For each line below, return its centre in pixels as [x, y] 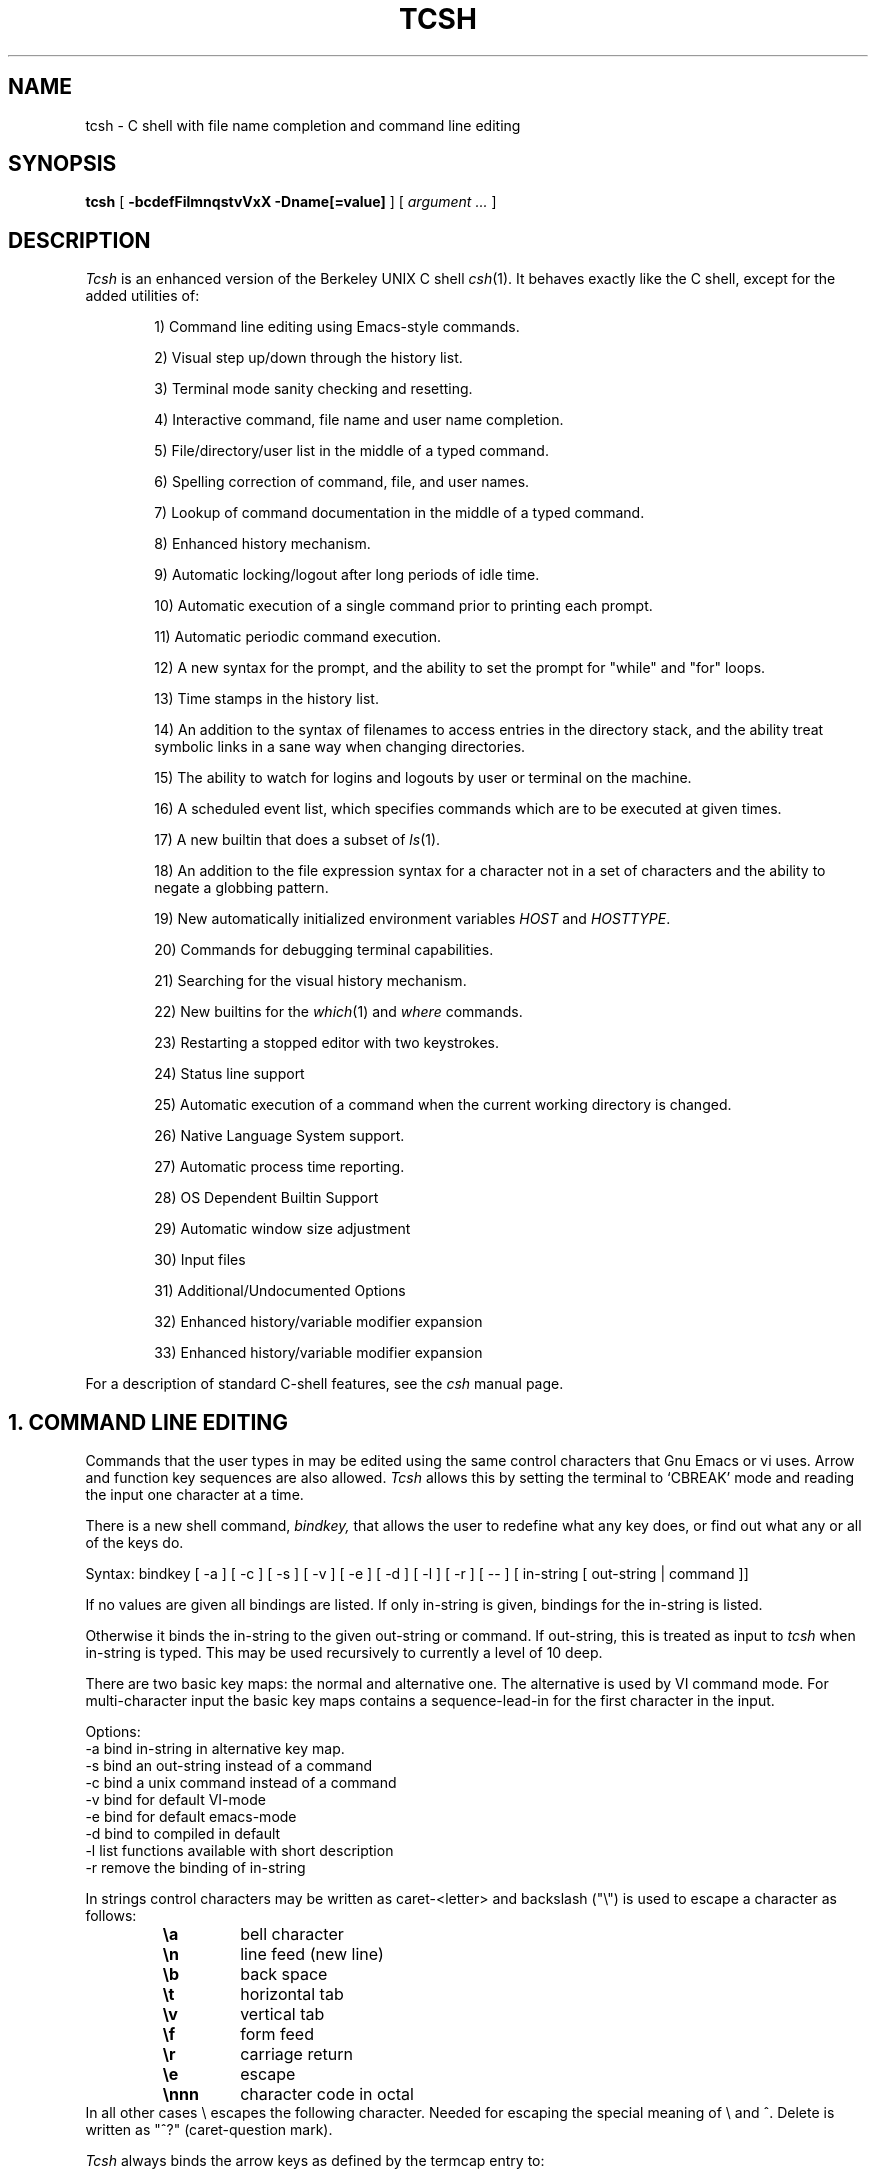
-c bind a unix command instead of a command [241, 1783]
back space [284, 1974]
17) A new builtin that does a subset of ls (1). [297, 840]
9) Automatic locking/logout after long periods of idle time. [347, 575]
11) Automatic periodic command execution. [298, 637]
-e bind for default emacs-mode [191, 1817]
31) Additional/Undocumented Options [280, 1291]
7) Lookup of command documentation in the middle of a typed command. [399, 513]
